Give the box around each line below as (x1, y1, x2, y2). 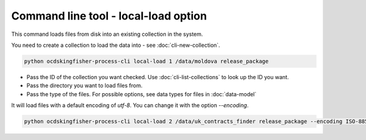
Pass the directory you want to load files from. (26, 82, 143, 89)
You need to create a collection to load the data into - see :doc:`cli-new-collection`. (11, 41, 221, 49)
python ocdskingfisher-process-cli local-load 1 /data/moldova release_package (24, 58, 269, 65)
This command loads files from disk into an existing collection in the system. (11, 30, 204, 38)
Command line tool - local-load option (11, 9, 207, 23)
